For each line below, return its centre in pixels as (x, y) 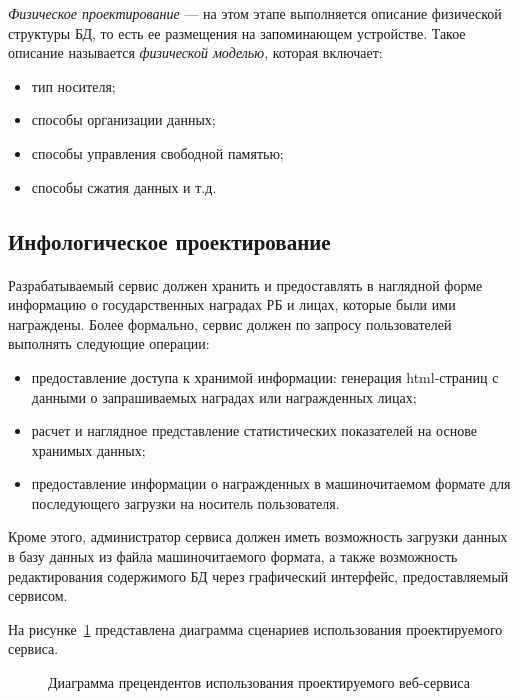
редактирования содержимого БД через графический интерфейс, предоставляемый (258, 575)
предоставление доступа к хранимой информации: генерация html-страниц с (265, 376)
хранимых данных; (88, 449)
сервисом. (38, 595)
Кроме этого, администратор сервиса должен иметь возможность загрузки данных (258, 536)
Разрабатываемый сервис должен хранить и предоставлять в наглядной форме (245, 284)
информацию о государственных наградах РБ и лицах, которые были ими (232, 304)
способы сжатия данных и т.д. (124, 186)
